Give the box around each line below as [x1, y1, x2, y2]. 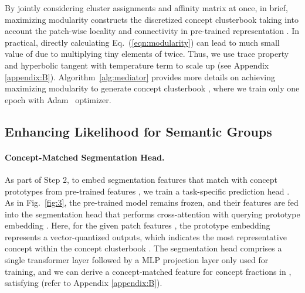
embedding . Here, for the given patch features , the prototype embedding [5, 219, 270, 231]
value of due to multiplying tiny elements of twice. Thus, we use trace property [5, 47, 289, 60]
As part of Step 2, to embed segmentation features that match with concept [5, 173, 277, 185]
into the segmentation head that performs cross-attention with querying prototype [5, 207, 300, 220]
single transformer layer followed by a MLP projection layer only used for [5, 254, 269, 266]
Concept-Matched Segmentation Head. [5, 151, 165, 163]
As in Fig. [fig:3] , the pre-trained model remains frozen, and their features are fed [5, 196, 299, 209]
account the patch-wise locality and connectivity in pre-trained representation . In [5, 25, 299, 37]
